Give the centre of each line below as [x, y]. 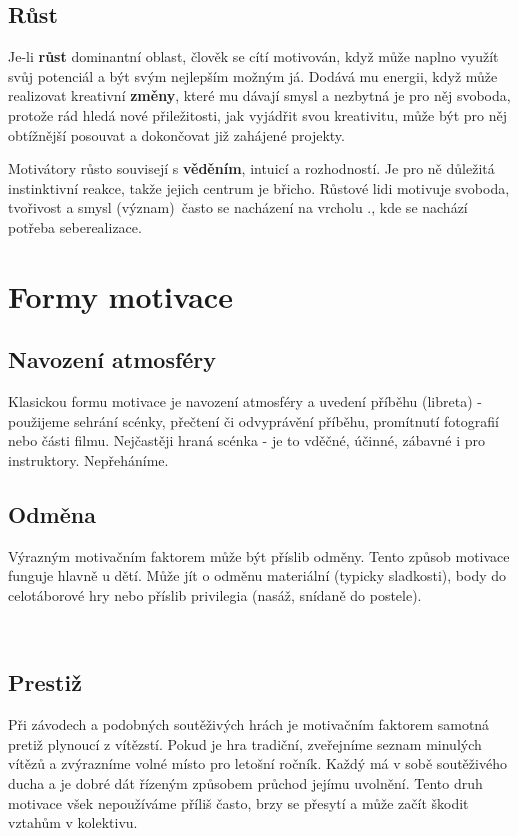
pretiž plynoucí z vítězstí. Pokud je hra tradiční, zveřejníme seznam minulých [245, 743]
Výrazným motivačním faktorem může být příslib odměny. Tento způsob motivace [259, 555]
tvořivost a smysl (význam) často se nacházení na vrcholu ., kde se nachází [238, 207]
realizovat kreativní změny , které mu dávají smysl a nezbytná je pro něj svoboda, [259, 95]
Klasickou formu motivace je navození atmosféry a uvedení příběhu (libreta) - [245, 401]
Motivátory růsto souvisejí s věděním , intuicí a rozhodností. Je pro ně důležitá [251, 168]
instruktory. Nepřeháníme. [88, 459]
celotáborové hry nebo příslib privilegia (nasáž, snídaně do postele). [215, 594]
